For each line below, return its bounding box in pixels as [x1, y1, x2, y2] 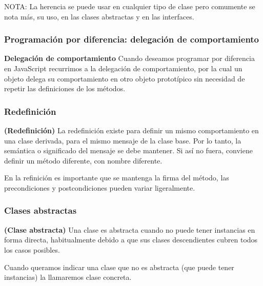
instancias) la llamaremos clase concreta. [4, 272, 132, 282]
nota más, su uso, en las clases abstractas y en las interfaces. [4, 11, 194, 22]
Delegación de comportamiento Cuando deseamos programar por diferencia [4, 53, 255, 64]
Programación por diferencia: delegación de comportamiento [4, 33, 259, 46]
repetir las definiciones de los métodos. [4, 83, 126, 94]
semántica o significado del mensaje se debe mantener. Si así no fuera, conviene [4, 145, 253, 156]
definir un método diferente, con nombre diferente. [4, 155, 163, 166]
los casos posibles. [4, 244, 60, 255]
